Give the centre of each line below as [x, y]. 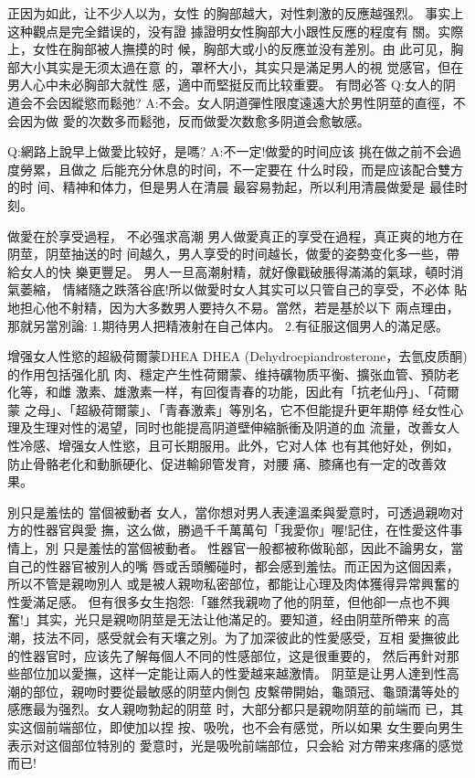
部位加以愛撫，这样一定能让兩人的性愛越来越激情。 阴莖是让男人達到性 [233, 673]
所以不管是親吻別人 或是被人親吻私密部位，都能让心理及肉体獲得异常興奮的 [233, 584]
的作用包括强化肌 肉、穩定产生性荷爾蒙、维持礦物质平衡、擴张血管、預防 [227, 373]
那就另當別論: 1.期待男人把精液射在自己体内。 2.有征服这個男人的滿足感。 [228, 325]
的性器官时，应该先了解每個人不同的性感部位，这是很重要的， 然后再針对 [227, 655]
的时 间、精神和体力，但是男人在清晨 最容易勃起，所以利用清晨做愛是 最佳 [231, 187]
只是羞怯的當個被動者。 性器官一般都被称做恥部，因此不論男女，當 [263, 548]
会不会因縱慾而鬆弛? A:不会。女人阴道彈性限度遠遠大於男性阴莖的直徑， [236, 102]
